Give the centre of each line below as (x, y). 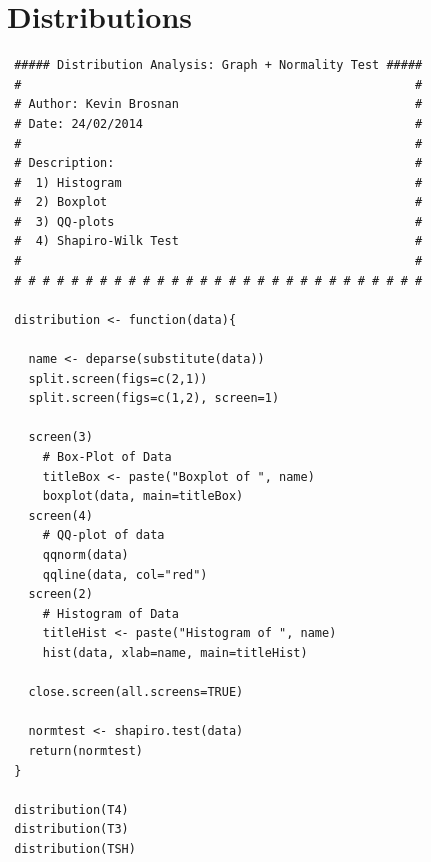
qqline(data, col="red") (125, 574)
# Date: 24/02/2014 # (218, 123)
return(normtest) (86, 750)
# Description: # (218, 163)
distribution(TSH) (75, 848)
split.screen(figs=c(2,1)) (118, 378)
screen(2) (60, 594)
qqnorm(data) (85, 554)
